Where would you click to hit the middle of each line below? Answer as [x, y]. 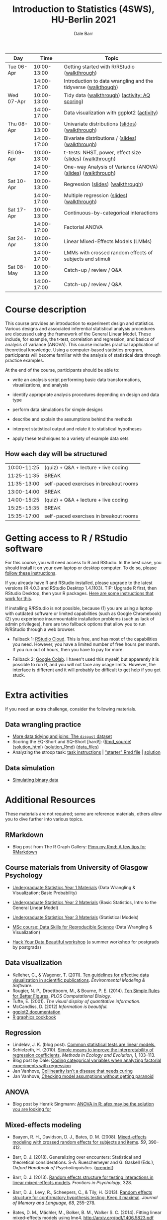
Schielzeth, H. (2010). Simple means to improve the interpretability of [83, 1050]
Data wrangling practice [43, 724]
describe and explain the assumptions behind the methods [72, 419]
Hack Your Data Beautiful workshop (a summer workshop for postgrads [85, 942]
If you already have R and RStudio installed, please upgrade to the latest [79, 583]
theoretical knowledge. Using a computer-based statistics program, [74, 350]
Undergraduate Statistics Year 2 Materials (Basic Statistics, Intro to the [84, 902]
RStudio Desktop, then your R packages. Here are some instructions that [80, 593]
